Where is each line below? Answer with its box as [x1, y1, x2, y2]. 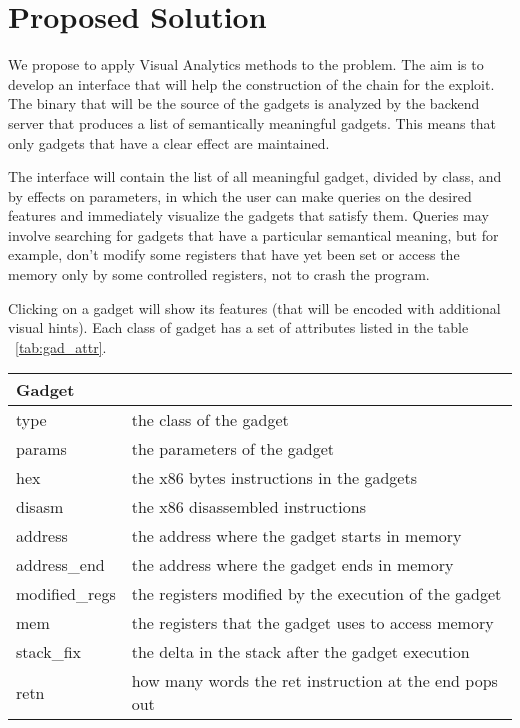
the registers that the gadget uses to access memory [131, 611, 494, 635]
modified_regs [16, 582, 116, 606]
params [16, 437, 67, 461]
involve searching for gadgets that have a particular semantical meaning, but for [8, 224, 499, 245]
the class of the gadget [131, 408, 289, 432]
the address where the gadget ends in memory [131, 553, 454, 577]
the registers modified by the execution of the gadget [131, 582, 502, 606]
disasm [16, 495, 64, 519]
